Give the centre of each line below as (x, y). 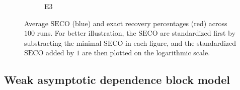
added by (60, 53)
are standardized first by (198, 33)
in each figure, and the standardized (181, 42)
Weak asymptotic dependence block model (117, 80)
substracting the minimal (63, 42)
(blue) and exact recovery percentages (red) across (150, 23)
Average (36, 23)
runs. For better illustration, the (87, 33)
